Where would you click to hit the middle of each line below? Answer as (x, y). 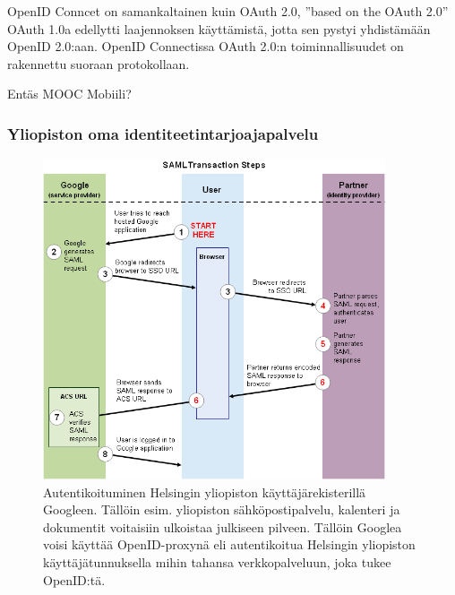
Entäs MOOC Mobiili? (69, 94)
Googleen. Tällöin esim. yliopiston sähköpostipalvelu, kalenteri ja (222, 509)
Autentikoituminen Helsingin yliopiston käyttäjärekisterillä (205, 492)
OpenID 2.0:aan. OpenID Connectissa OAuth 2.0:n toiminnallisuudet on (206, 46)
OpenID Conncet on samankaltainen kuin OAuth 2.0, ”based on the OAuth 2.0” (228, 11)
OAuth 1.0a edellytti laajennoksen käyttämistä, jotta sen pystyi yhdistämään (219, 28)
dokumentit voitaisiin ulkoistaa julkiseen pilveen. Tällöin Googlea (223, 526)
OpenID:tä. (74, 579)
